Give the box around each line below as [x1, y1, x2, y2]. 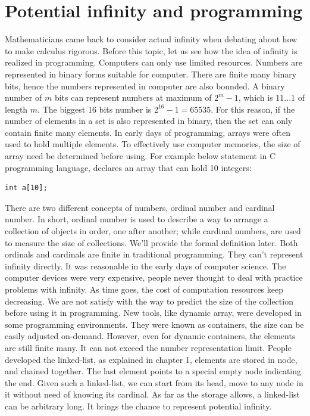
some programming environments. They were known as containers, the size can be [5, 318, 304, 330]
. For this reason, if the [211, 103, 295, 115]
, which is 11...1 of [238, 91, 305, 104]
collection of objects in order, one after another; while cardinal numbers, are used [5, 225, 301, 237]
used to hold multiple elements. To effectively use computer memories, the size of [5, 138, 300, 150]
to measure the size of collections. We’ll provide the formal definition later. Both [5, 236, 298, 249]
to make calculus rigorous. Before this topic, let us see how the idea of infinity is [5, 44, 298, 57]
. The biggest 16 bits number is [37, 103, 152, 115]
